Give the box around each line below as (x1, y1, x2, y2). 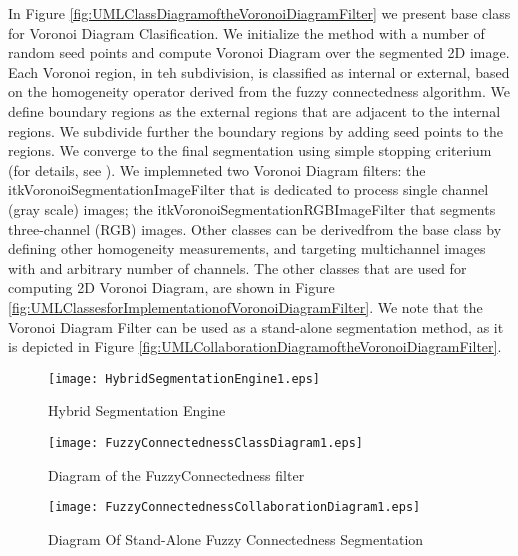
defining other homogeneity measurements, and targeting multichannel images (8, 238, 486, 259)
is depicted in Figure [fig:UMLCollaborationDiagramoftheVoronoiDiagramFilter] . (8, 336, 502, 357)
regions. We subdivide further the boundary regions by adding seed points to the (8, 120, 503, 141)
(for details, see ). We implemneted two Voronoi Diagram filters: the (8, 159, 426, 180)
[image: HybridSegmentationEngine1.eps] (48, 371, 321, 386)
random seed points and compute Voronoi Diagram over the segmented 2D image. (8, 42, 510, 63)
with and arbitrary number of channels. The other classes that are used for (8, 257, 467, 278)
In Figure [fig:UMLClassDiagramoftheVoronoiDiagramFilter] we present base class (8, 3, 511, 23)
